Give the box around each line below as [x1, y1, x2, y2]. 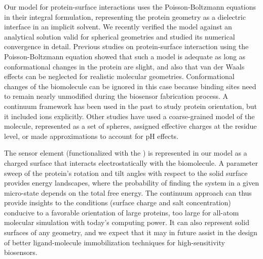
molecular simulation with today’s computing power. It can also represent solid [4, 217, 249, 228]
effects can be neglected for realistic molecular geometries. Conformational [4, 71, 235, 82]
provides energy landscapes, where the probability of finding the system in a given [4, 177, 259, 188]
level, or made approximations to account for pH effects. [4, 130, 179, 141]
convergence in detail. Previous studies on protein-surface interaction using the [4, 41, 249, 52]
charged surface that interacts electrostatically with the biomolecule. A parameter [4, 157, 258, 168]
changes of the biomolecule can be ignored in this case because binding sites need [4, 81, 256, 91]
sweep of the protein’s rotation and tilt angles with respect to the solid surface [4, 167, 248, 178]
